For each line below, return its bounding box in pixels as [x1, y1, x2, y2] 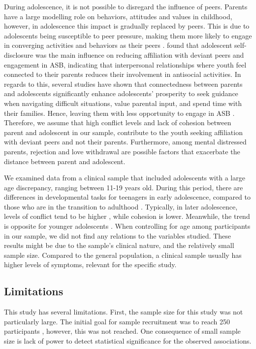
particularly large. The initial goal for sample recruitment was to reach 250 [4, 316, 230, 326]
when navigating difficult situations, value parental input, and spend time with [4, 98, 242, 108]
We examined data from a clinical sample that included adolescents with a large [4, 173, 245, 183]
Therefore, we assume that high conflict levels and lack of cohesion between [4, 117, 231, 128]
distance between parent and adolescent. [4, 156, 126, 166]
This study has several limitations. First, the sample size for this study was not [4, 307, 243, 317]
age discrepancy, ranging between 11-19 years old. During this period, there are [4, 182, 243, 192]
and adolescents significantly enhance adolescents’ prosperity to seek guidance [4, 88, 238, 99]
